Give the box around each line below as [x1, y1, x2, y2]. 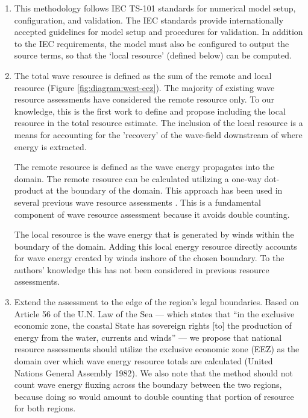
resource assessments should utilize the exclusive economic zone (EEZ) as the [14, 343, 300, 355]
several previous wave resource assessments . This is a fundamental [14, 195, 261, 208]
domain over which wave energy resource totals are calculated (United [14, 355, 273, 367]
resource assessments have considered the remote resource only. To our [14, 93, 275, 106]
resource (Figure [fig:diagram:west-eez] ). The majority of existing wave [14, 81, 275, 93]
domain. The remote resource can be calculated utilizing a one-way [14, 172, 262, 185]
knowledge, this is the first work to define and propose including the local [14, 104, 286, 117]
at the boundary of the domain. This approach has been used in [46, 184, 283, 197]
